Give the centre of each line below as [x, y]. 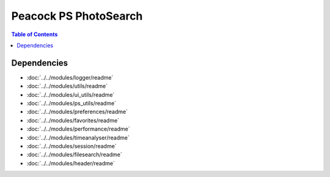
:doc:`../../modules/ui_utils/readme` [71, 94]
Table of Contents [35, 34]
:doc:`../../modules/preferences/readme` [77, 112]
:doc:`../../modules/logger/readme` [70, 77]
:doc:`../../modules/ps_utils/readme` [71, 104]
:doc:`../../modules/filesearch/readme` [74, 155]
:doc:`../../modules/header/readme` [71, 163]
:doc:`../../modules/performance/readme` [78, 129]
